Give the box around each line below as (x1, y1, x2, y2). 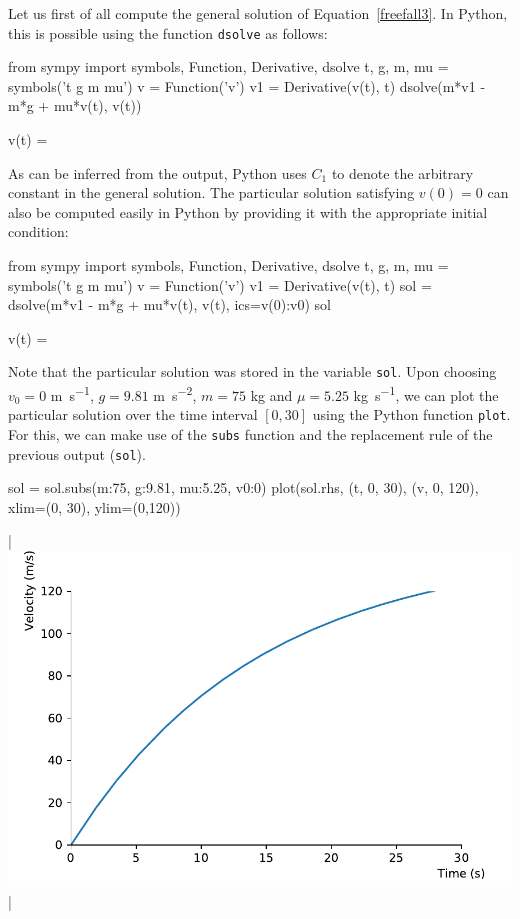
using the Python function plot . (312, 404, 511, 425)
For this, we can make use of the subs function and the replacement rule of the (8, 423, 493, 444)
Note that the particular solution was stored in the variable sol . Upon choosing (8, 361, 497, 382)
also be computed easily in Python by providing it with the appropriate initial (8, 201, 488, 222)
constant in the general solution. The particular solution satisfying (8, 182, 415, 203)
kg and (250, 384, 293, 405)
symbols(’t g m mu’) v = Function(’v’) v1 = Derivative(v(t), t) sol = (8, 274, 432, 295)
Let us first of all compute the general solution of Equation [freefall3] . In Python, (8, 3, 508, 23)
